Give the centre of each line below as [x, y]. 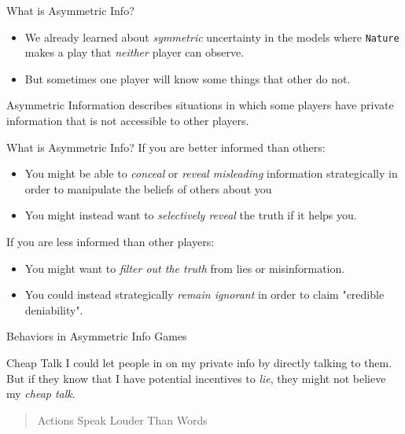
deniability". [54, 309]
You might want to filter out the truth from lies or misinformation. [185, 268]
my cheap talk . [41, 394]
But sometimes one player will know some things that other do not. [188, 78]
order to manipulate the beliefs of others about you [148, 188]
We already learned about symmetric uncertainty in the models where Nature [212, 37]
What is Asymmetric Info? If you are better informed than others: [166, 147]
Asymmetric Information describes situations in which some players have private [200, 105]
